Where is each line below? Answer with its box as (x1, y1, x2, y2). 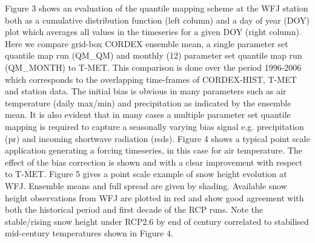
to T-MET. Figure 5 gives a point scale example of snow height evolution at (5, 167, 287, 180)
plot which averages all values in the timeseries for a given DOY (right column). (5, 25, 302, 38)
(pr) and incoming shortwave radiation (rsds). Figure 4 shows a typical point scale (5, 132, 310, 144)
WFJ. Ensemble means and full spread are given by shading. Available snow (5, 179, 287, 192)
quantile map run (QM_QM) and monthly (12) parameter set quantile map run (5, 49, 302, 62)
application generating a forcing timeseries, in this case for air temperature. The (5, 144, 302, 157)
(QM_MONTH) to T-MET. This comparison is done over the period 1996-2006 (5, 60, 302, 73)
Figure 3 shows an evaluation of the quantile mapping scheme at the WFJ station (5, 2, 308, 14)
